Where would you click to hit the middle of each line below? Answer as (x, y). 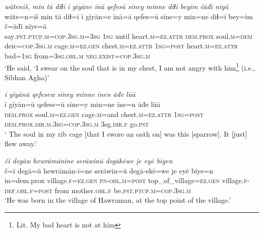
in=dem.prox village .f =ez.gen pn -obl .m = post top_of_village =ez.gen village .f (126, 180)
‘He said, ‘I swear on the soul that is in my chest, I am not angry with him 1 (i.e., (130, 67)
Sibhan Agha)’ (27, 77)
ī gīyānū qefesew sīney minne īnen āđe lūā (70, 94)
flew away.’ (21, 143)
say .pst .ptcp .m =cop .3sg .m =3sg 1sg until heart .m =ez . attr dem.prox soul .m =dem (128, 36)
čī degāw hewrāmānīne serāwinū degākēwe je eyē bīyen (89, 160)
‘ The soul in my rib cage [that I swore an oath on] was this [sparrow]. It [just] (126, 133)
